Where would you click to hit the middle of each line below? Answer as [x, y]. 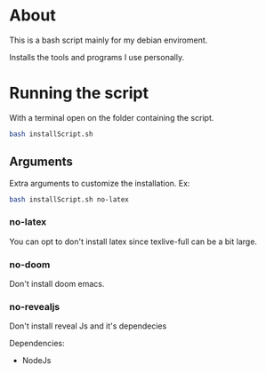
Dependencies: [37, 344]
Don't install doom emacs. [57, 284]
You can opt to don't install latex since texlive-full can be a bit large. [133, 242]
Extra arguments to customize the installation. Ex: [100, 183]
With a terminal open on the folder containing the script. [112, 117]
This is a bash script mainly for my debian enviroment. [109, 40]
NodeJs [36, 361]
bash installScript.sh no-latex [69, 199]
